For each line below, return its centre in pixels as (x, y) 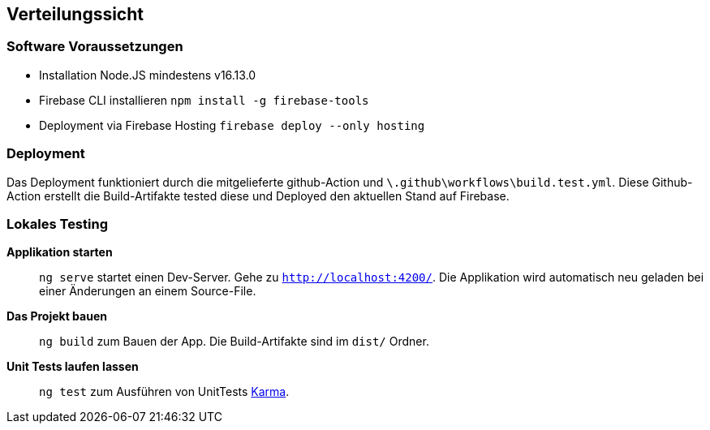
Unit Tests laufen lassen (73, 367)
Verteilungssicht (75, 14)
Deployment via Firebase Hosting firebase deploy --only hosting (232, 125)
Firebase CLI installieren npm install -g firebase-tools (204, 100)
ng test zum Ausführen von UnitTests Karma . (164, 392)
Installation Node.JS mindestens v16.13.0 (148, 75)
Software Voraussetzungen (95, 47)
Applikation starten (60, 252)
